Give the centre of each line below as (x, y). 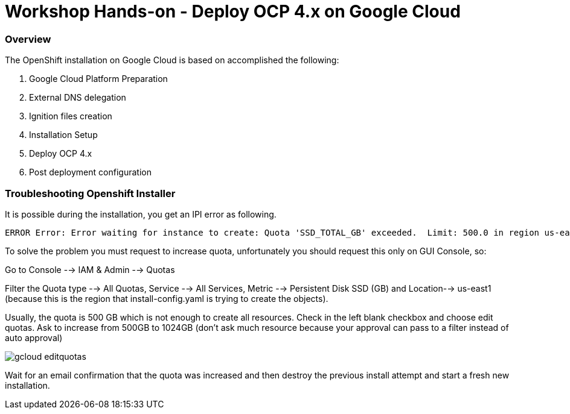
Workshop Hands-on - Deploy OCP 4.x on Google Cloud (233, 11)
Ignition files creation (71, 116)
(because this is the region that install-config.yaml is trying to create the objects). (167, 298)
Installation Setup (63, 135)
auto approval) (34, 337)
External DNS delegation (78, 98)
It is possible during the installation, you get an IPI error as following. (141, 214)
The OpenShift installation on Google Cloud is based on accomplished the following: (172, 60)
